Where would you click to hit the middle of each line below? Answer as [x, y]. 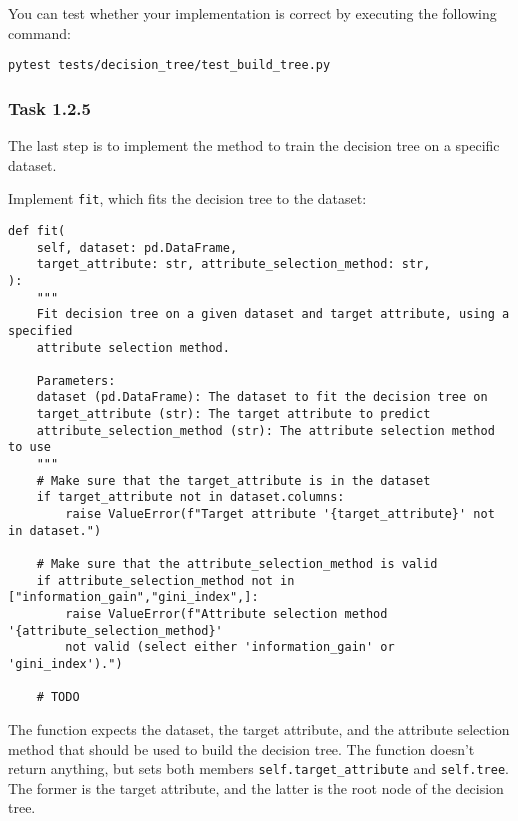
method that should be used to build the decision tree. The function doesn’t [241, 748]
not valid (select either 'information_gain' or [230, 647]
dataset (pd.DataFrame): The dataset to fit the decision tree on [262, 397]
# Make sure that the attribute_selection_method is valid [237, 564]
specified [40, 330]
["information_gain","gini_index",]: [133, 597]
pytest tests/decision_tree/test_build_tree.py [169, 65]
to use [29, 447]
